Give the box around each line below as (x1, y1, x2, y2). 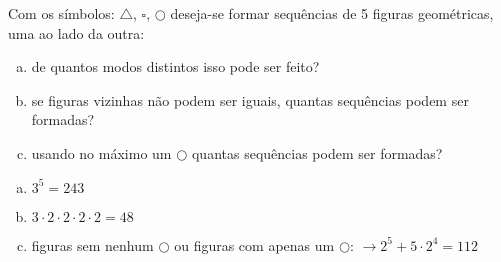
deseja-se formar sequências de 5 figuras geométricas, (170, 3, 494, 23)
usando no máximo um (31, 142, 172, 163)
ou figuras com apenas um (174, 234, 335, 255)
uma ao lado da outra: (8, 22, 145, 43)
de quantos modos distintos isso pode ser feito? (31, 56, 320, 77)
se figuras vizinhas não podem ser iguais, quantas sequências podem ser (31, 89, 469, 110)
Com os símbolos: (8, 3, 115, 23)
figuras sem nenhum (31, 234, 154, 255)
